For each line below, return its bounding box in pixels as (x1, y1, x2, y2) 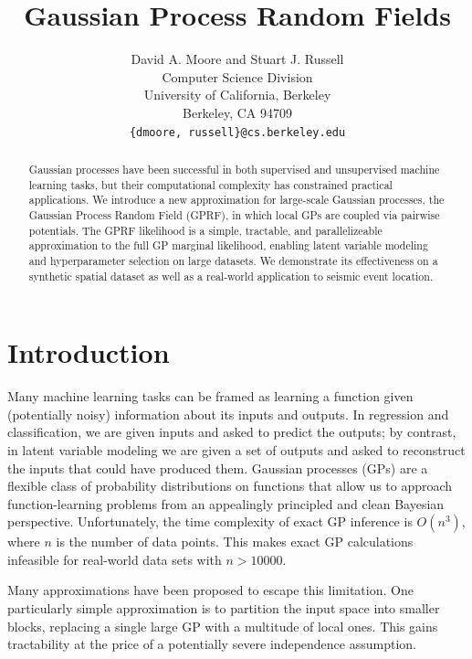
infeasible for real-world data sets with (7, 549, 222, 569)
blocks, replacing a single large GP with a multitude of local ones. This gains (7, 616, 438, 635)
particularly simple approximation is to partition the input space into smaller (7, 599, 440, 618)
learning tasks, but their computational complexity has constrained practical (28, 176, 393, 192)
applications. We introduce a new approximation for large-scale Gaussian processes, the (28, 192, 445, 207)
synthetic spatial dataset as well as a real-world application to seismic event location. (28, 268, 434, 283)
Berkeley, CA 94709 (183, 102, 292, 122)
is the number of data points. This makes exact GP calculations (56, 532, 414, 551)
